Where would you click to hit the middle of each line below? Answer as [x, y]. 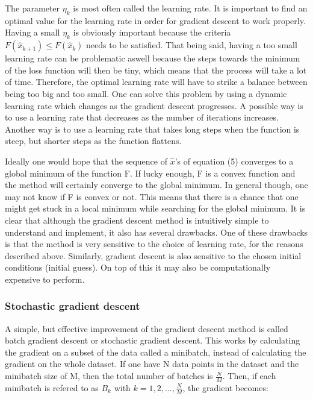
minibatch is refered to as [52, 387]
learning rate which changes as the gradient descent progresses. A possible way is [154, 105]
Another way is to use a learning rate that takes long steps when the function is [152, 129]
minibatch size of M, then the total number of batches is [109, 376]
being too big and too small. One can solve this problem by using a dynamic [146, 93]
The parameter [33, 8]
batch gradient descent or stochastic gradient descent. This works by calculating [153, 340]
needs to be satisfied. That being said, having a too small [192, 45]
